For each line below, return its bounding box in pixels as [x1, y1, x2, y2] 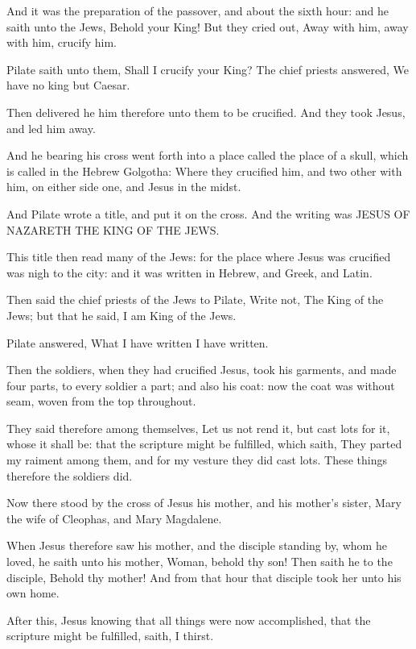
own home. [6, 585, 60, 601]
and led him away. [6, 119, 96, 136]
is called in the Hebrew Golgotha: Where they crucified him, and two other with [6, 162, 402, 179]
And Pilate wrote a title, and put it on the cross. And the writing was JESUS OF [6, 205, 410, 222]
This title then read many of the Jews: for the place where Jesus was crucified [6, 248, 391, 265]
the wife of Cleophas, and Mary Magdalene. [6, 510, 222, 526]
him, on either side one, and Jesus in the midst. [6, 178, 241, 195]
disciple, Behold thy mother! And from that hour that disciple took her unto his [6, 568, 402, 585]
